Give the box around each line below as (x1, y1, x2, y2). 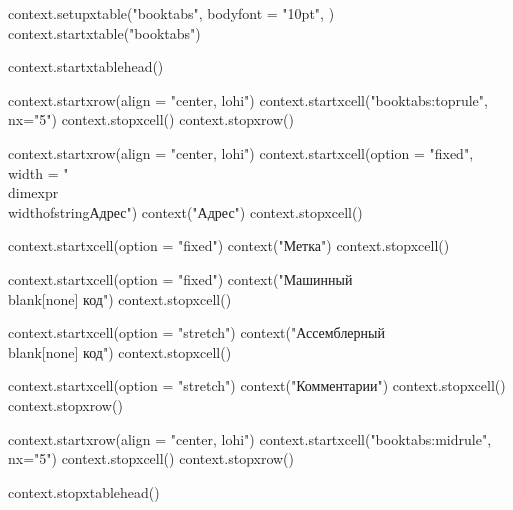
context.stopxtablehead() (8, 481, 160, 502)
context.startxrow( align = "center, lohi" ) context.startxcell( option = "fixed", (8, 142, 474, 163)
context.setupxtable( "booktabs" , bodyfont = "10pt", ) (8, 3, 335, 23)
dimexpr (8, 182, 59, 203)
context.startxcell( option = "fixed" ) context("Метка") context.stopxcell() (8, 235, 450, 256)
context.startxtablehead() (8, 56, 164, 77)
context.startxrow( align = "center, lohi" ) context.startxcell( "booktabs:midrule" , (8, 428, 492, 449)
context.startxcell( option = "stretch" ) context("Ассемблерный (8, 322, 385, 343)
